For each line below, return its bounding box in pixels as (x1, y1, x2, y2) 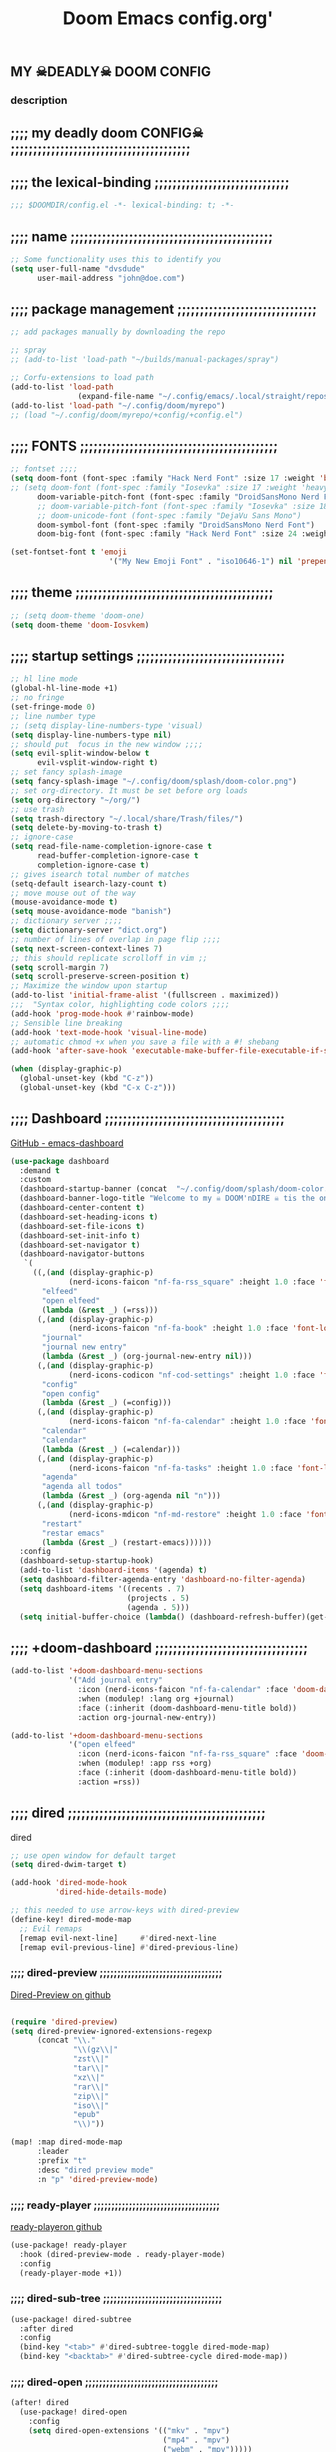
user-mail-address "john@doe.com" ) (36, 273, 186, 283)
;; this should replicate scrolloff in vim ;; (10, 953, 208, 963)
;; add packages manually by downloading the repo (10, 327, 226, 337)
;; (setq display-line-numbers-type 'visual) (10, 720, 203, 731)
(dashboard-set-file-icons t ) (19, 1221, 145, 1231)
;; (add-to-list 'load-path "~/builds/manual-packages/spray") (10, 355, 280, 365)
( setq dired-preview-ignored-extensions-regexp (10, 2026, 213, 2036)
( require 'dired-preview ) (10, 2017, 118, 2027)
